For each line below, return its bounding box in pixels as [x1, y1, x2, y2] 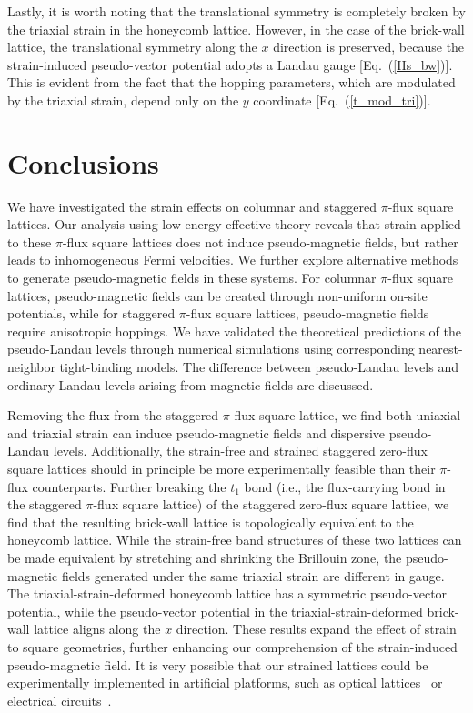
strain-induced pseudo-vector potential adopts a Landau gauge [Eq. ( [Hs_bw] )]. [7, 55, 453, 74]
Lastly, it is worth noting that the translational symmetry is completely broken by [7, 2, 466, 20]
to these [7, 232, 52, 251]
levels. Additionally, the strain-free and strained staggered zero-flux [53, 441, 428, 460]
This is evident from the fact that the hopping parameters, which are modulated [7, 73, 456, 92]
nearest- [418, 339, 463, 358]
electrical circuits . [7, 690, 112, 709]
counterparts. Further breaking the [32, 477, 226, 496]
